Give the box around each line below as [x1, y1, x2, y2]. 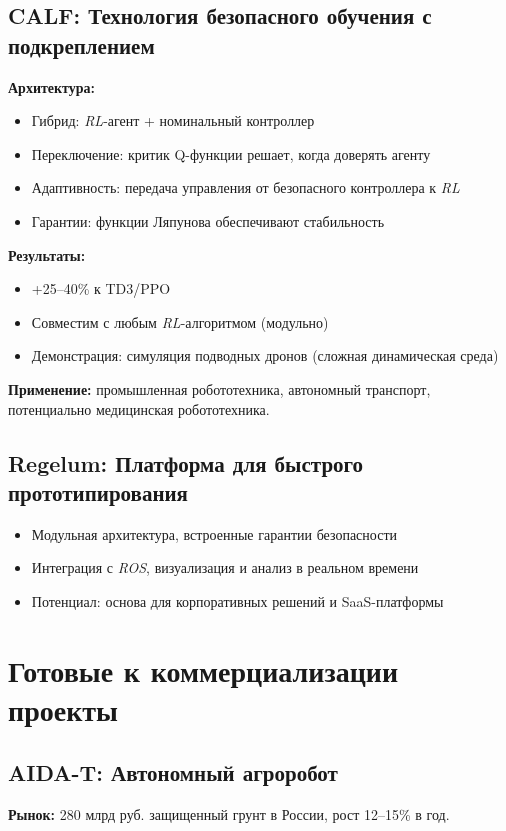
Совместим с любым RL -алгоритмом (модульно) [31, 311, 329, 332]
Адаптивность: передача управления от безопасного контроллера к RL [31, 177, 460, 198]
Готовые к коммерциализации [8, 649, 399, 690]
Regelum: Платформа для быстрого [8, 447, 364, 478]
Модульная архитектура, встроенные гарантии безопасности [31, 523, 398, 544]
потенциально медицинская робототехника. [8, 398, 270, 419]
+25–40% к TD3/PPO [31, 278, 171, 299]
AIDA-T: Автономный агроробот [8, 757, 338, 788]
